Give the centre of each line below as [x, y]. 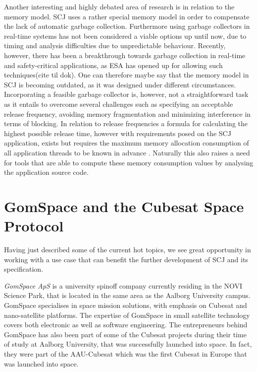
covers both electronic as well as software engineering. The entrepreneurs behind [126, 325]
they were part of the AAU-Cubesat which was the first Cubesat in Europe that [126, 353]
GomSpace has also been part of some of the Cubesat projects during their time [125, 334]
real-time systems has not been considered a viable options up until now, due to [125, 36]
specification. [24, 269]
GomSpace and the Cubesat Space [124, 206]
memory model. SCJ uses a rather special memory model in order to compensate [127, 16]
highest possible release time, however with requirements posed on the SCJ [118, 133]
